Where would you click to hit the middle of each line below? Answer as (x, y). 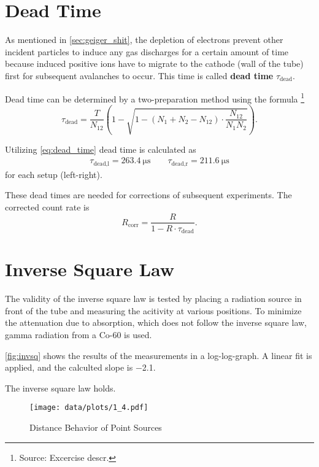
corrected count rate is (47, 206)
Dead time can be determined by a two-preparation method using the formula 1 (155, 98)
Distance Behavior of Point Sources (96, 427)
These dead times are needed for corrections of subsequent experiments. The (148, 195)
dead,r (180, 164)
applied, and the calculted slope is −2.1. (80, 367)
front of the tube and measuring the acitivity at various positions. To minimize (153, 310)
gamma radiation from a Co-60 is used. (79, 334)
